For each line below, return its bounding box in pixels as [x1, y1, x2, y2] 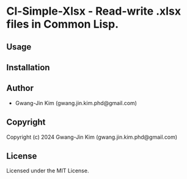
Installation [6, 62, 50, 73]
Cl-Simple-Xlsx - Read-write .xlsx [6, 4, 182, 18]
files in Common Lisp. [6, 17, 119, 31]
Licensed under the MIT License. [6, 167, 89, 175]
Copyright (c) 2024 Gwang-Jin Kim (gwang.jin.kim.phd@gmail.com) [6, 133, 178, 141]
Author [6, 83, 34, 93]
